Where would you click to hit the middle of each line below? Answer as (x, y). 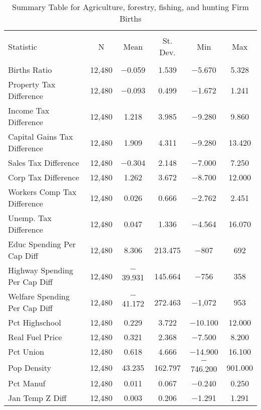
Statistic (23, 46)
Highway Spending (41, 270)
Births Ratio (30, 70)
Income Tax (29, 110)
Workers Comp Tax (42, 192)
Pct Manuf (27, 383)
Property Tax (32, 84)
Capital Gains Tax (41, 136)
